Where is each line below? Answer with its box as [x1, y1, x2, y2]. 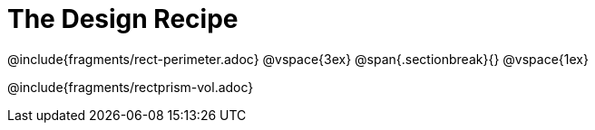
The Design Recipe [7, 4, 239, 34]
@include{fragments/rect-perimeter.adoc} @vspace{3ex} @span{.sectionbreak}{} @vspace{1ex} [7, 51, 589, 67]
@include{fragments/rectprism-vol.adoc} [7, 79, 254, 95]
